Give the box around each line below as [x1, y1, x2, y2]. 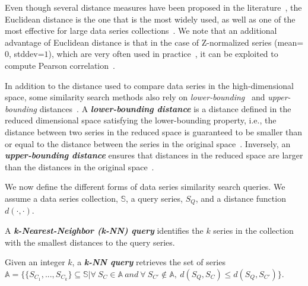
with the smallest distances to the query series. [5, 236, 175, 248]
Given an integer [5, 256, 65, 268]
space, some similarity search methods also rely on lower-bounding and [5, 91, 265, 103]
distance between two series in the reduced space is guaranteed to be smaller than [5, 125, 303, 138]
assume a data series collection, [5, 192, 118, 204]
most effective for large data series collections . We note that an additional [5, 24, 277, 37]
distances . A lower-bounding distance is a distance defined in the [39, 102, 291, 115]
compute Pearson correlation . [5, 59, 115, 71]
